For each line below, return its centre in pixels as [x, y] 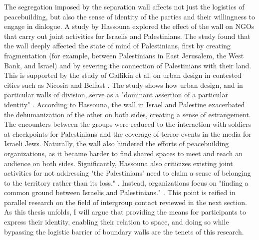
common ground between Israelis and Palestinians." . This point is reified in [120, 192]
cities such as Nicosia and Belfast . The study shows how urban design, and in [124, 85]
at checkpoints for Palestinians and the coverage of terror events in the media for [128, 133]
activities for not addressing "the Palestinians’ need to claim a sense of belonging [128, 173]
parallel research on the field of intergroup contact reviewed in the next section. [126, 202]
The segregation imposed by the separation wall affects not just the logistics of [124, 6]
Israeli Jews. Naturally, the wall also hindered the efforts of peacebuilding [117, 143]
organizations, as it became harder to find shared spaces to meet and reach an [124, 153]
